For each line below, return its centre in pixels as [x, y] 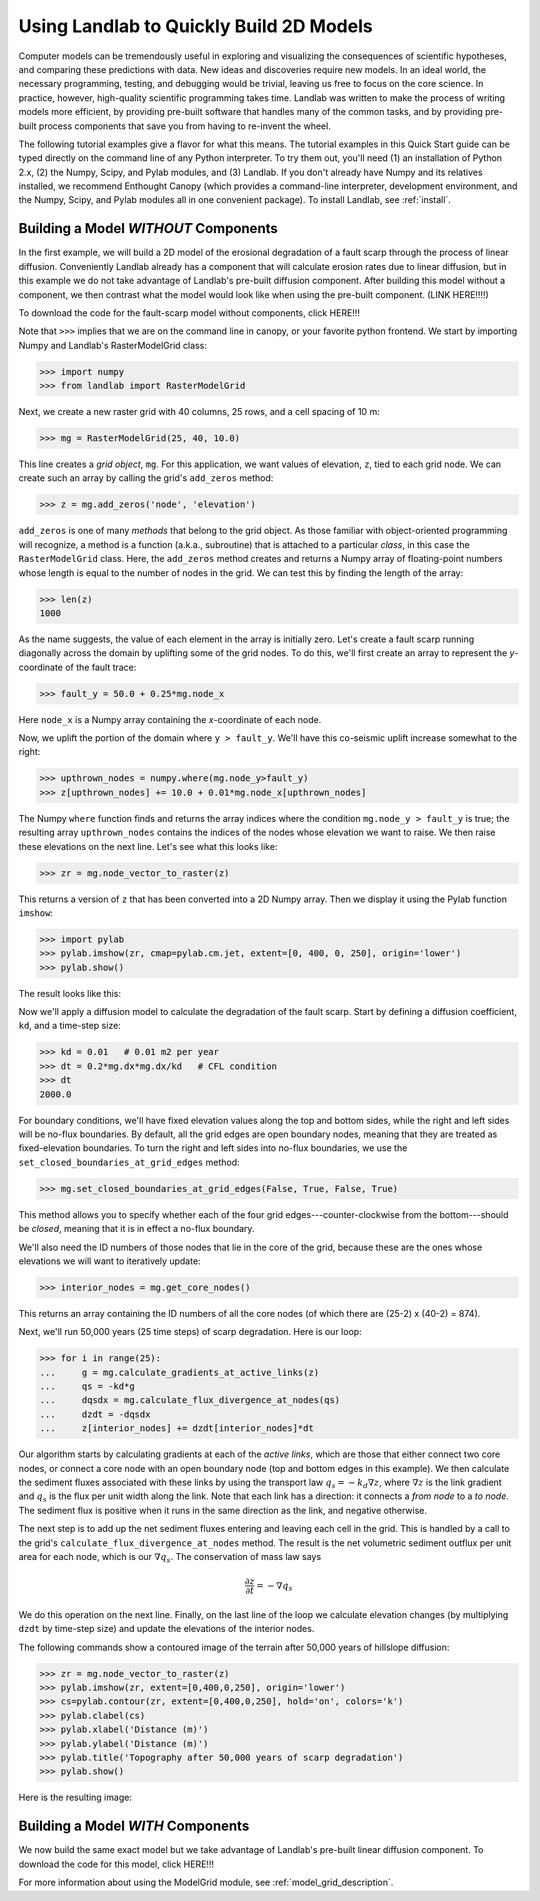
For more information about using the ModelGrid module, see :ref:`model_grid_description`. [206, 1882]
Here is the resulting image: [75, 1797]
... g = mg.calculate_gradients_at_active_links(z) [179, 1372]
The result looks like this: [70, 993]
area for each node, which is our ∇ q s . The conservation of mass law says [170, 1557]
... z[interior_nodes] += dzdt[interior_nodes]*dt [176, 1428]
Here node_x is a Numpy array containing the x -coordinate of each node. [170, 719]
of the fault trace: [101, 667]
